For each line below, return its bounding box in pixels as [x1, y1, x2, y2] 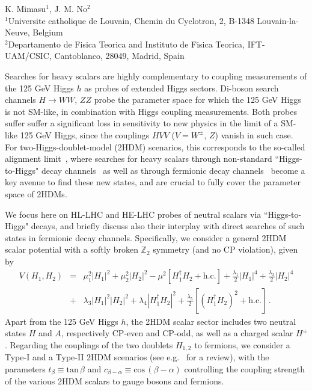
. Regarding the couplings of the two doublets [5, 338, 173, 351]
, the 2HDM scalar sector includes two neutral [126, 315, 296, 327]
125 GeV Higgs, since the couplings [20, 128, 150, 141]
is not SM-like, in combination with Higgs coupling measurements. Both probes [5, 105, 297, 117]
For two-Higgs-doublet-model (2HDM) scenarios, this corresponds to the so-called [5, 140, 305, 153]
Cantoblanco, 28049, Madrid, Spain [54, 49, 185, 62]
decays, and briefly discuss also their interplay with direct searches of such [31, 220, 305, 232]
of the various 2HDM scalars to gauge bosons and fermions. [5, 375, 224, 387]
